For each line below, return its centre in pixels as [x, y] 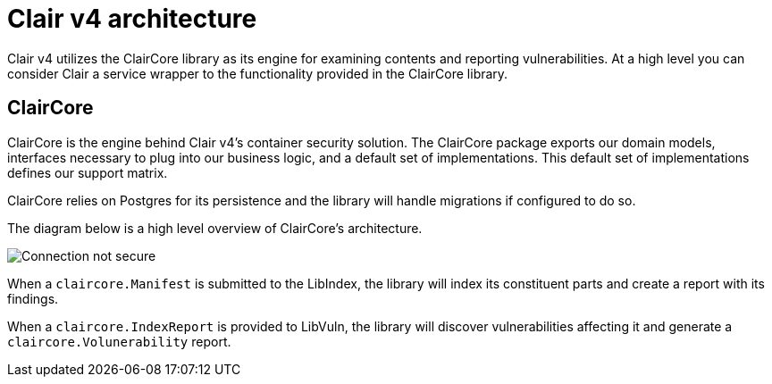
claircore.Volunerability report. [119, 341]
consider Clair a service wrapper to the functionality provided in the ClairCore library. [258, 73]
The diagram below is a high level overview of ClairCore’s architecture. [215, 228]
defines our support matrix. [88, 172]
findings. [33, 298]
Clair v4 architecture [132, 19]
